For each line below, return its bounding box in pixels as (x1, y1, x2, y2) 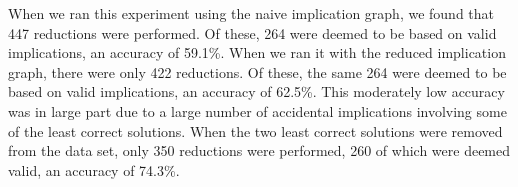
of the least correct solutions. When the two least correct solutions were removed (8, 120, 503, 141)
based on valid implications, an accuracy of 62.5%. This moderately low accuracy (8, 81, 505, 102)
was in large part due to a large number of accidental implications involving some (8, 100, 507, 121)
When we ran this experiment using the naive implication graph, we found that (8, 3, 495, 23)
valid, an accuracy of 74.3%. (8, 159, 180, 180)
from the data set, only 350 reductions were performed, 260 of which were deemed (8, 140, 511, 161)
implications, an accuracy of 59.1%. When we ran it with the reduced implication (8, 42, 506, 63)
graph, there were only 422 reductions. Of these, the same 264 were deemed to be (8, 61, 507, 82)
